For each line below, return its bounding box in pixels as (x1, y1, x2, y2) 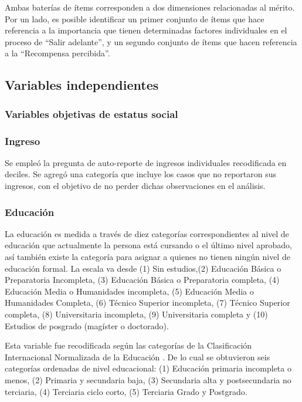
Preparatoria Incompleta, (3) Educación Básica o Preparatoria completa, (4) (5, 273, 280, 286)
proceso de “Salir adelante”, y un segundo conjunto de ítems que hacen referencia (5, 35, 297, 48)
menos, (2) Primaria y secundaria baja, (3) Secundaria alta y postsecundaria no (5, 373, 291, 386)
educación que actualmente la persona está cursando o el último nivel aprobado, (5, 239, 292, 251)
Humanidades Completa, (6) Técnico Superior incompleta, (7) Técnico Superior (5, 296, 290, 309)
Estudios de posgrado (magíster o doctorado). (5, 319, 169, 332)
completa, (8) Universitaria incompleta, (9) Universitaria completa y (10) (5, 308, 268, 320)
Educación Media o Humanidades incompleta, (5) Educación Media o (5, 285, 254, 297)
